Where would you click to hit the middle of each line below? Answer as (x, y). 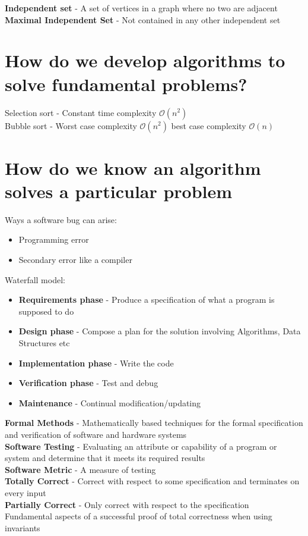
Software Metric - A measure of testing (80, 469)
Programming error (54, 239)
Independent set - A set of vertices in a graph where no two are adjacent (141, 8)
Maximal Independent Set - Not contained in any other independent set (143, 19)
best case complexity (209, 125)
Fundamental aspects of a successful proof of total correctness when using (139, 516)
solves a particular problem (119, 191)
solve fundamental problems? (126, 84)
